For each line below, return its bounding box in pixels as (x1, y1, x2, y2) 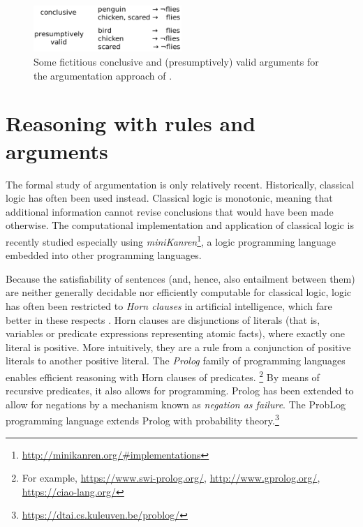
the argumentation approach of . (34, 68, 172, 82)
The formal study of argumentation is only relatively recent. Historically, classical (6, 177, 355, 191)
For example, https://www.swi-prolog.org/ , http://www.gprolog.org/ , (22, 470, 320, 485)
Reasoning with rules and (6, 109, 255, 138)
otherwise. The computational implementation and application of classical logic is (6, 218, 354, 232)
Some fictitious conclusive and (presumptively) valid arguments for (34, 54, 319, 69)
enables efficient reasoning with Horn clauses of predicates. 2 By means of (6, 367, 320, 384)
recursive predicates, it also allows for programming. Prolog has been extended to (6, 383, 354, 398)
